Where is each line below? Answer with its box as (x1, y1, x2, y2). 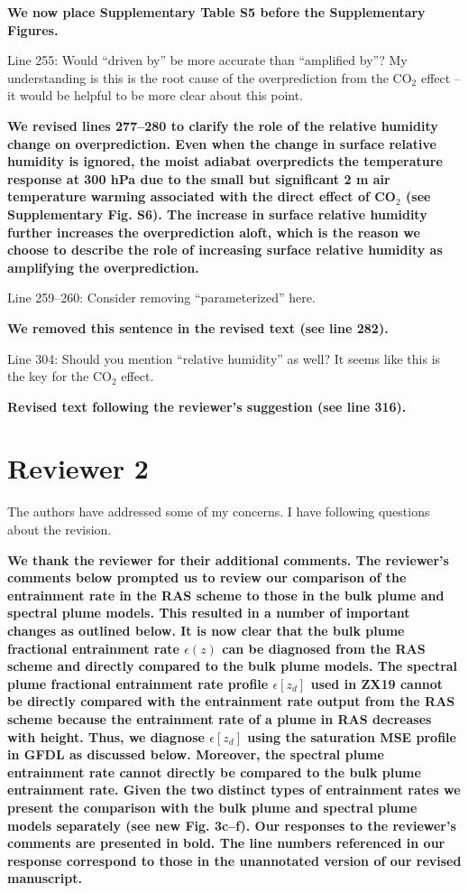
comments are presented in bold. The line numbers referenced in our (7, 833, 445, 852)
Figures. (7, 20, 59, 39)
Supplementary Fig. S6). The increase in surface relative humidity (7, 204, 427, 223)
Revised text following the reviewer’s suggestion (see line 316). (7, 396, 407, 415)
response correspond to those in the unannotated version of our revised (7, 851, 462, 870)
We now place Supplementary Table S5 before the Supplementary (7, 3, 426, 21)
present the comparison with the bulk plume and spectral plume (7, 797, 418, 816)
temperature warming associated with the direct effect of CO (7, 187, 396, 206)
